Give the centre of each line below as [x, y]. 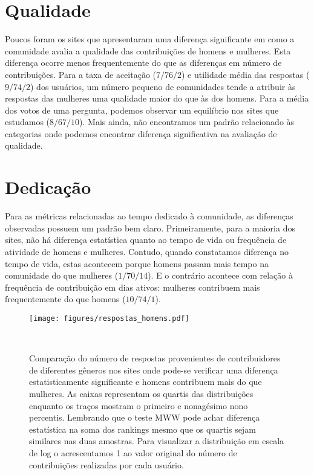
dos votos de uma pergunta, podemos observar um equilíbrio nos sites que [142, 110]
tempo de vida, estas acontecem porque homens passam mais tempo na [137, 263]
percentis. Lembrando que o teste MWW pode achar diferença [145, 417]
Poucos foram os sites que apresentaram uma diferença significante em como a [150, 39]
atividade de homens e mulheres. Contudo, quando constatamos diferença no [147, 251]
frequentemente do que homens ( [65, 299]
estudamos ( [28, 122]
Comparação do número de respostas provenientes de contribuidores [155, 358]
